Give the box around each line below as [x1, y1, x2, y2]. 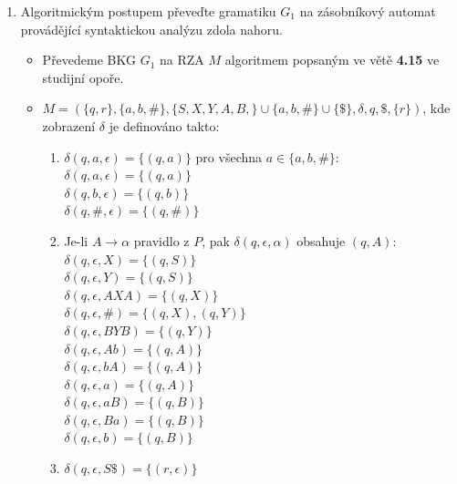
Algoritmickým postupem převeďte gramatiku [20, 2, 276, 20]
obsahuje [296, 231, 346, 250]
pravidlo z [133, 231, 190, 250]
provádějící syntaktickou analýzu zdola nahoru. [20, 19, 283, 38]
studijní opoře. [42, 67, 124, 87]
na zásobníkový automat [299, 2, 436, 20]
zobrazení [42, 116, 96, 135]
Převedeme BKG [42, 50, 136, 69]
